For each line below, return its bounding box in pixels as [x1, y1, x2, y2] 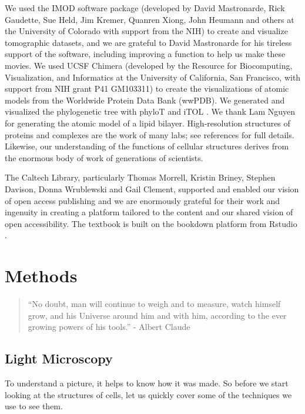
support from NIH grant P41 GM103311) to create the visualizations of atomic [5, 82, 289, 95]
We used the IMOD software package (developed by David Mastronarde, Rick [5, 2, 285, 14]
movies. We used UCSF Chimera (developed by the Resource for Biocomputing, [5, 59, 293, 71]
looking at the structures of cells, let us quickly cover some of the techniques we [5, 388, 292, 400]
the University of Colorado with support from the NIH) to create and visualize [5, 25, 288, 37]
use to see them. [5, 400, 63, 412]
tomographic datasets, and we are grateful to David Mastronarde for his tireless [5, 36, 292, 48]
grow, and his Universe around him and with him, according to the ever [28, 309, 287, 321]
